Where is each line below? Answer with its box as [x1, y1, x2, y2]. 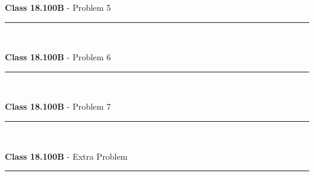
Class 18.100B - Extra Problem [5, 149, 128, 162]
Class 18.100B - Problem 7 [5, 100, 111, 113]
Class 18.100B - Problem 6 [5, 51, 111, 63]
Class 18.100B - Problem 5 [5, 1, 111, 13]
